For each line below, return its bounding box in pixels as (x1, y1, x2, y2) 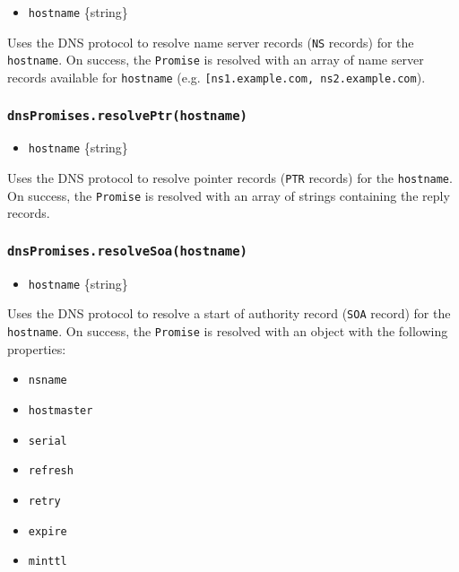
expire (28, 524, 67, 538)
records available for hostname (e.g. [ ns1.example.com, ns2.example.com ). (7, 67, 426, 86)
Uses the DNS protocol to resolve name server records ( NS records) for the (7, 32, 414, 51)
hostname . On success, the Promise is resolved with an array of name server (7, 50, 424, 69)
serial (28, 434, 67, 447)
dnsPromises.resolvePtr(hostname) (7, 108, 247, 123)
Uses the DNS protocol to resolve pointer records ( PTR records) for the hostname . (7, 169, 453, 187)
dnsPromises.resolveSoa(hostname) (7, 243, 247, 258)
